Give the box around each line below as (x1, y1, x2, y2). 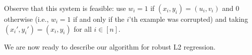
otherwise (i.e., (4, 14, 49, 24)
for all (73, 23, 92, 34)
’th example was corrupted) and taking (129, 14, 248, 24)
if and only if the (73, 14, 125, 24)
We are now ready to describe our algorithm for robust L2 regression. (4, 41, 216, 52)
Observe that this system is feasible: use (4, 3, 126, 13)
